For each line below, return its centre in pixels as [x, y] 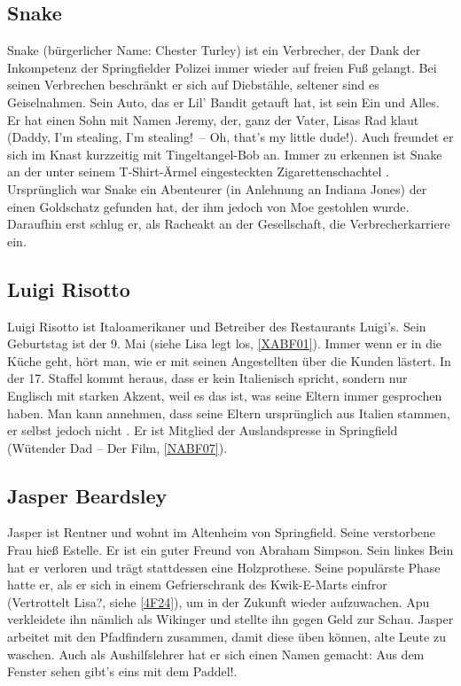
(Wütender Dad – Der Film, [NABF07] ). [117, 447]
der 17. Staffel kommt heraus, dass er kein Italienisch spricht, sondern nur [207, 378]
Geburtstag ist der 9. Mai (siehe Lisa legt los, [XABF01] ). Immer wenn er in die [225, 343]
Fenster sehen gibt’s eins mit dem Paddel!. [122, 671]
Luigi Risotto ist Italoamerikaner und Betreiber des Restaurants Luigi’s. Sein [217, 326]
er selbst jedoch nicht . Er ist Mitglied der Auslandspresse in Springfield [203, 430]
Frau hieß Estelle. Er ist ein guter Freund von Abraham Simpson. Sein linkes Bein [230, 550]
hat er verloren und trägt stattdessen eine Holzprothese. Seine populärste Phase [224, 567]
